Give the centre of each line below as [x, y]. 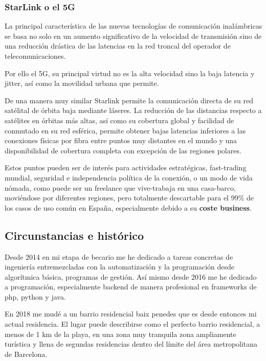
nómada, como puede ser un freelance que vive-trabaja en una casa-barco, [120, 187]
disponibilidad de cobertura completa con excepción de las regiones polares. [123, 150]
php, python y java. [35, 296]
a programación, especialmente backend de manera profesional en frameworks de [131, 287]
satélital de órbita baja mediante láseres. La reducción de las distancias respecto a [133, 110]
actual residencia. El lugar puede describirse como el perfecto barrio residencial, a [132, 324]
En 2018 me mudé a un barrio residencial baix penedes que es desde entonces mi [131, 314]
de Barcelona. [26, 354]
